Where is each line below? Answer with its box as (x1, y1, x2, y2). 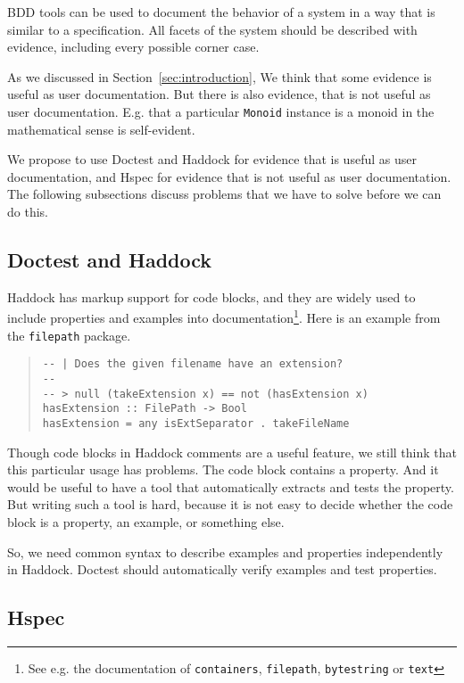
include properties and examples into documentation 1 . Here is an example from (7, 306, 441, 327)
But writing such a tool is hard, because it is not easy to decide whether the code (7, 495, 453, 514)
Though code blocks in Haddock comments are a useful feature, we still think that (7, 442, 457, 461)
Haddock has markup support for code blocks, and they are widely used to (7, 287, 416, 306)
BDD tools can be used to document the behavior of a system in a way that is (7, 3, 435, 21)
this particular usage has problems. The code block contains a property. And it (7, 460, 439, 479)
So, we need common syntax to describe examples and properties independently (7, 542, 443, 561)
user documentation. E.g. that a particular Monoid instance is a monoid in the (7, 102, 435, 120)
